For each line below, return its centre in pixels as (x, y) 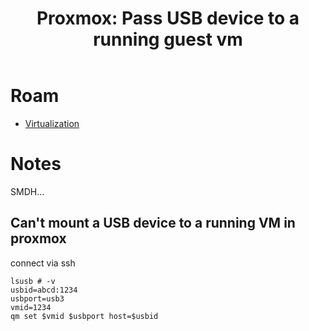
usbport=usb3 (37, 298)
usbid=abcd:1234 (44, 290)
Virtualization (52, 123)
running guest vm (168, 39)
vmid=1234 (31, 307)
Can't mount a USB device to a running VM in (153, 223)
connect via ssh (43, 263)
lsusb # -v (33, 281)
